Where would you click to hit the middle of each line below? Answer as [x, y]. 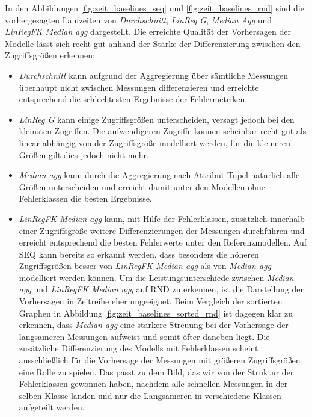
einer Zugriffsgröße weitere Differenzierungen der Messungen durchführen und [162, 230]
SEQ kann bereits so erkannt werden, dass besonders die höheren [139, 254]
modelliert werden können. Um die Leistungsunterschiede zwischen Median [156, 277]
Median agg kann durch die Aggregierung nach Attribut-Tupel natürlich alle [159, 175]
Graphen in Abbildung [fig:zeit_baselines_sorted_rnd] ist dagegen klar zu [156, 313]
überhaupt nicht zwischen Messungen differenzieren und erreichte [139, 87]
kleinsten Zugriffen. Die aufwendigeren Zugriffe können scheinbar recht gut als [163, 131]
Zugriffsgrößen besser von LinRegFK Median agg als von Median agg [145, 266]
